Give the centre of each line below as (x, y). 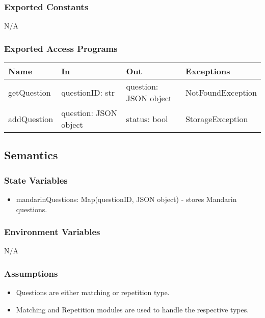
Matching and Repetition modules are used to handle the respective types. (132, 309)
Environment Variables (52, 232)
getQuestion (30, 92)
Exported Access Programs (61, 48)
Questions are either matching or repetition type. (93, 292)
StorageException (217, 119)
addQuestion (31, 119)
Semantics (31, 155)
